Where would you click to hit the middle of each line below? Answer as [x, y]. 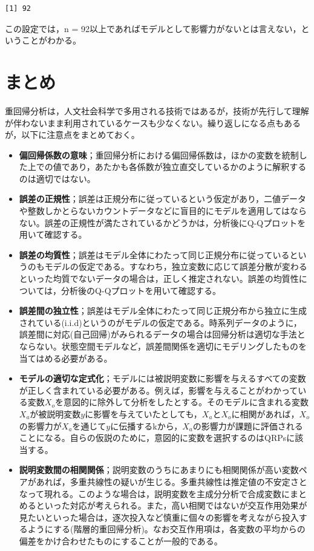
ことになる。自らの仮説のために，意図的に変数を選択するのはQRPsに [157, 438]
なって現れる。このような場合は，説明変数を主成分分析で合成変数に [155, 493]
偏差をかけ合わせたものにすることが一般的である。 [121, 540]
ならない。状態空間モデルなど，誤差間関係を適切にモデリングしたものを [163, 346]
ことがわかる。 [51, 40]
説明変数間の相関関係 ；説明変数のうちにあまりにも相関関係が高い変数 [159, 470]
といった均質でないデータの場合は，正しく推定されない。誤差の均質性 [159, 279]
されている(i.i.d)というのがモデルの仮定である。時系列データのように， [160, 322]
